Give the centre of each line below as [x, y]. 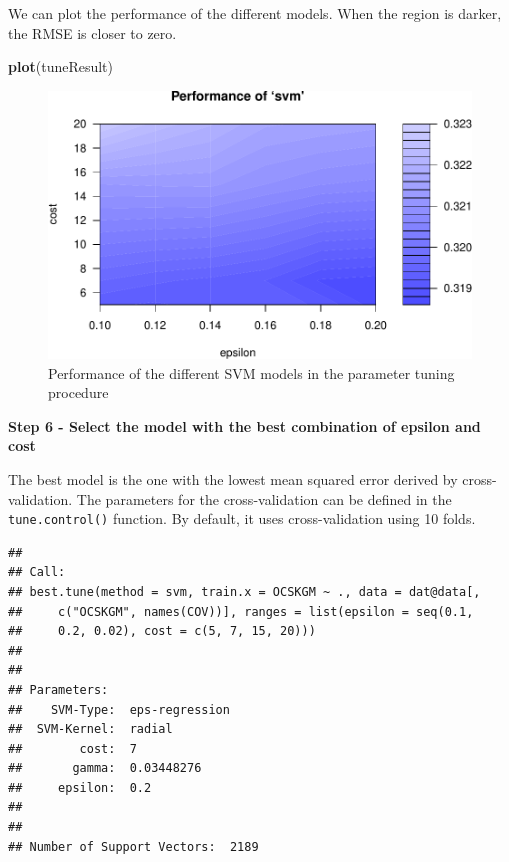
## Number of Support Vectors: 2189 [133, 846]
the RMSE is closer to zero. [92, 32]
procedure [78, 392]
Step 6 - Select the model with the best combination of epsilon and [244, 425]
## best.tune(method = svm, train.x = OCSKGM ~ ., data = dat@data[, [244, 591]
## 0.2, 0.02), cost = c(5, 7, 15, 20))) [162, 631]
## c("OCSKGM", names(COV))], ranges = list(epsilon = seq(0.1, [241, 611]
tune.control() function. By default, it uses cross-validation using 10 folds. [242, 518]
